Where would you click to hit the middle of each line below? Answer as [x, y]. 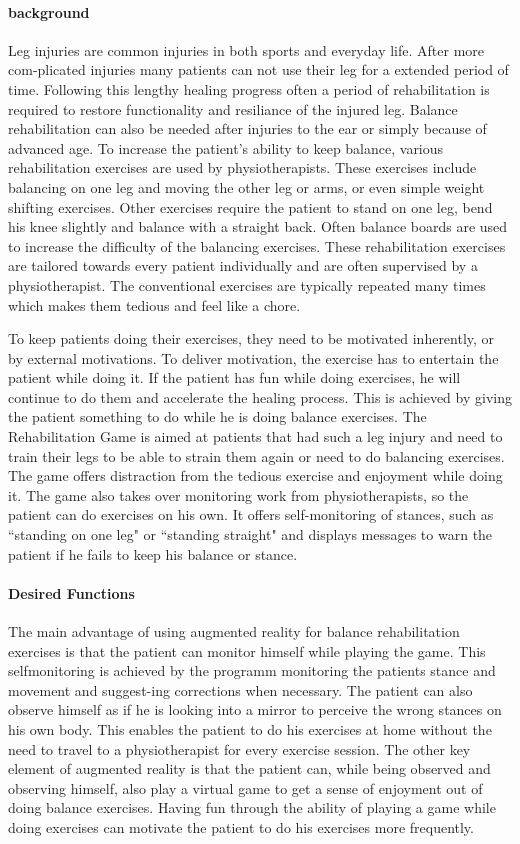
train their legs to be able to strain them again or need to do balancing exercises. [256, 455]
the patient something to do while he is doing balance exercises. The [217, 416]
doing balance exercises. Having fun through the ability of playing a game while [252, 807]
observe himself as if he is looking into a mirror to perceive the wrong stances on [255, 709]
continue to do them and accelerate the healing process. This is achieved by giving [260, 396]
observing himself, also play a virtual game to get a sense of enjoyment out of [245, 787]
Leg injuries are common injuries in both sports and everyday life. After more [246, 49]
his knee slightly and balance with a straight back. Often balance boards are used [258, 226]
